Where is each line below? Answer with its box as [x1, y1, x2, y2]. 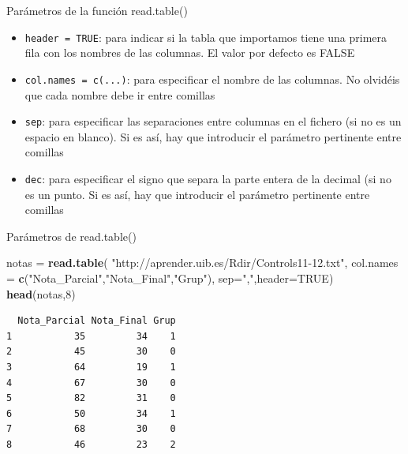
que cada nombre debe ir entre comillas [24, 86, 215, 103]
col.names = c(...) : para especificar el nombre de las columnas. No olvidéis [24, 70, 400, 87]
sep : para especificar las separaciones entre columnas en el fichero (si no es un [24, 113, 402, 129]
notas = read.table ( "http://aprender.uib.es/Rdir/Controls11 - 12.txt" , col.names [6, 254, 399, 271]
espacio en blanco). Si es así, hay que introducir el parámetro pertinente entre [24, 128, 402, 144]
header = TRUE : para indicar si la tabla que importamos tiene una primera [24, 28, 387, 45]
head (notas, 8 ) [6, 285, 76, 302]
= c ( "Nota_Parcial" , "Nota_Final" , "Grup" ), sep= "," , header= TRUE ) [6, 269, 334, 286]
